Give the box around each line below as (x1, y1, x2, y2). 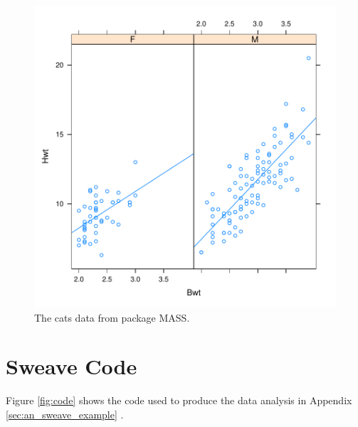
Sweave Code (6, 352, 137, 381)
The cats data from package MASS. (34, 310, 190, 325)
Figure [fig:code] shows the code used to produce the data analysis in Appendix (6, 393, 352, 408)
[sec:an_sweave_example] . (6, 406, 124, 421)
